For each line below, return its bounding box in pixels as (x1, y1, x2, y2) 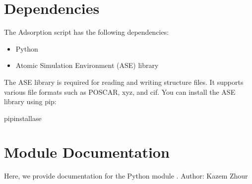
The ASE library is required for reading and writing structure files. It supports (4, 76, 244, 87)
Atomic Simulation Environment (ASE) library (15, 60, 159, 70)
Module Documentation (4, 142, 170, 162)
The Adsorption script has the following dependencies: (4, 27, 169, 37)
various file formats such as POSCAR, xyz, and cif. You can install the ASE (4, 86, 236, 97)
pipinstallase (4, 113, 42, 123)
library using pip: (4, 96, 57, 107)
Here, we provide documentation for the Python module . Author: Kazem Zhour (4, 171, 248, 181)
